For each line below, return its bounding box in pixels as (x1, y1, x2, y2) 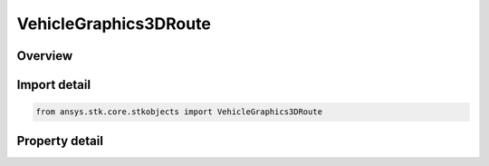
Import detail (16, 77, 91, 93)
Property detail (16, 132, 104, 149)
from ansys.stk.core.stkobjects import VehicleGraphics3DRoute (35, 107, 323, 117)
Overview (16, 48, 73, 63)
